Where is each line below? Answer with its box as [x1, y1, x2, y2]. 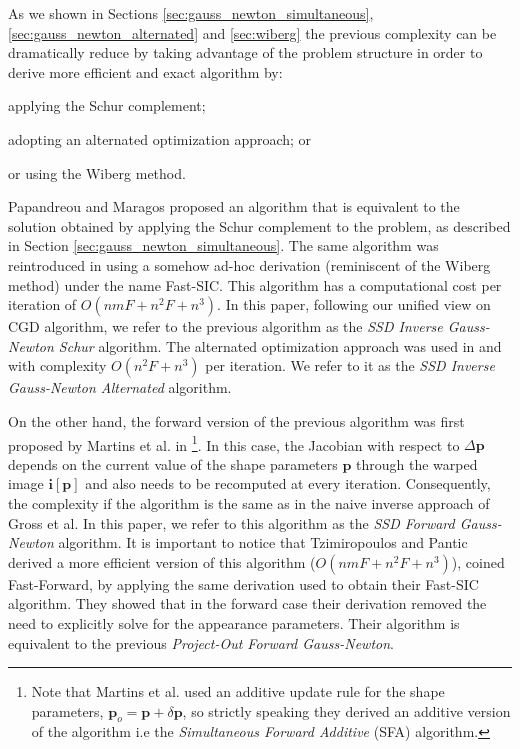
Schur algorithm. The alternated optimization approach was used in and [58, 335, 502, 356]
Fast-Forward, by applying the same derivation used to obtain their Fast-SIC [8, 573, 479, 594]
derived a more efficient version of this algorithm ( [8, 551, 316, 572]
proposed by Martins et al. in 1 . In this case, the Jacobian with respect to [8, 431, 460, 455]
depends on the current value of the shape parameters [8, 453, 338, 474]
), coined [451, 551, 505, 572]
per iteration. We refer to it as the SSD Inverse [205, 355, 495, 376]
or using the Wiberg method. [8, 162, 186, 183]
